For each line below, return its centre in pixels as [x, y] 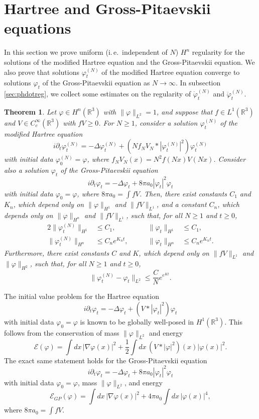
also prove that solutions [42, 72]
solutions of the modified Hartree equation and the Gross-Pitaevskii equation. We [129, 62]
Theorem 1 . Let [30, 111]
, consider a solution [166, 122]
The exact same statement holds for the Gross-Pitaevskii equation [106, 360]
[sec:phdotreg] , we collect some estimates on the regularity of [98, 94]
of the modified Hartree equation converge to [171, 72]
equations [38, 28]
